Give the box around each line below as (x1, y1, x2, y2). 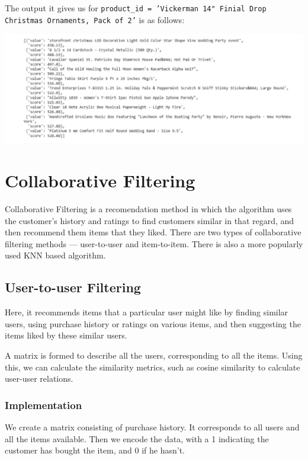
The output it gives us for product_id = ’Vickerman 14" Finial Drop (5, 2, 267, 14)
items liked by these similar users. (5, 329, 127, 341)
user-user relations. (5, 372, 73, 385)
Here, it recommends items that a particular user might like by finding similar (5, 306, 288, 318)
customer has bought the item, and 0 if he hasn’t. (5, 444, 185, 456)
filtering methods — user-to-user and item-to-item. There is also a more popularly (5, 237, 303, 250)
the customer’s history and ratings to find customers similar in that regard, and (5, 214, 294, 226)
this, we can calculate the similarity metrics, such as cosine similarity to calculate (5, 360, 300, 373)
